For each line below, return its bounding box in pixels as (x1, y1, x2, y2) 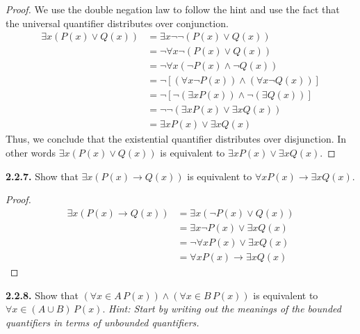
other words (6, 145, 56, 159)
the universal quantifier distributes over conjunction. (6, 15, 229, 30)
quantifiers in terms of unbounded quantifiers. (6, 315, 199, 329)
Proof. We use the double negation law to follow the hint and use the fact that (6, 2, 340, 16)
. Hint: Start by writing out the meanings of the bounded (102, 301, 341, 316)
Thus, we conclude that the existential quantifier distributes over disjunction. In (6, 132, 347, 146)
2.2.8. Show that (6, 287, 79, 302)
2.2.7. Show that (6, 168, 79, 183)
